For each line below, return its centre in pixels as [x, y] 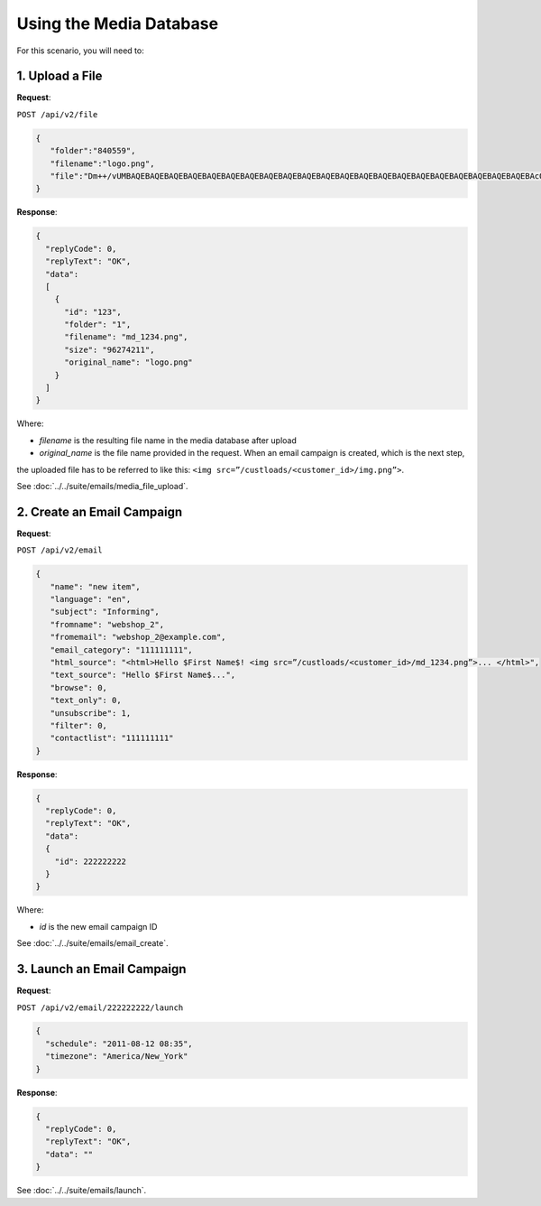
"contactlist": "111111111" [112, 738]
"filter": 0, [79, 725]
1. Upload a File [60, 76]
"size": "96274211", [110, 349]
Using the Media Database [118, 23]
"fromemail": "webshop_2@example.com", [138, 637]
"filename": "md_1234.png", [126, 337]
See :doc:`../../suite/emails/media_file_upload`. [102, 486]
